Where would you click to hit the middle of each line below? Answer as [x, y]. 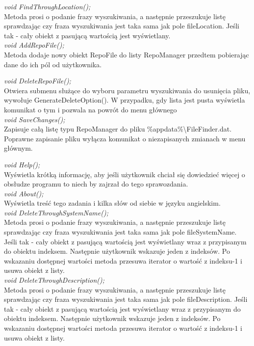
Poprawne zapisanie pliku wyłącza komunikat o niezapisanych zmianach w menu [125, 138]
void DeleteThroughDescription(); [54, 280]
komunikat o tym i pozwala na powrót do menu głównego [90, 109]
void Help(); [22, 164]
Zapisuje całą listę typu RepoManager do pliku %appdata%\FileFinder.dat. [118, 129]
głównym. [18, 148]
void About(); [24, 193]
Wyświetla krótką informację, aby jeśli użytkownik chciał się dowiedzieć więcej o [125, 174]
